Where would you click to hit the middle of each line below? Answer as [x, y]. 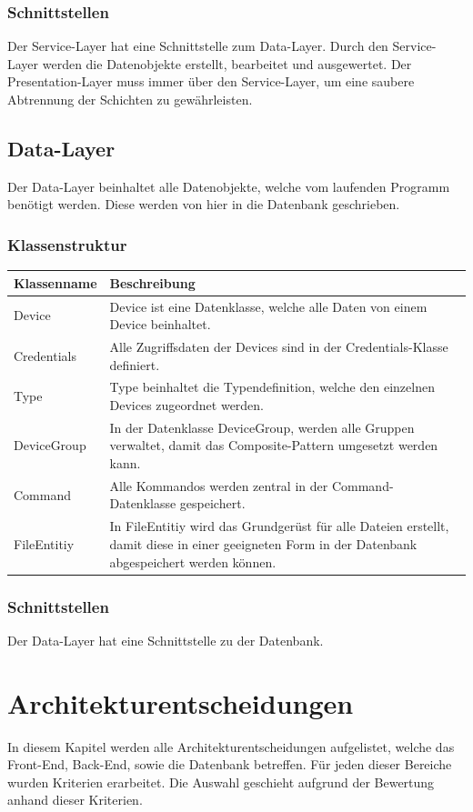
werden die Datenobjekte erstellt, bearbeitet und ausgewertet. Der [227, 63]
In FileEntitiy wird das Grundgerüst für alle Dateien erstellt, [279, 526]
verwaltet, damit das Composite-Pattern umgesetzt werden [274, 445]
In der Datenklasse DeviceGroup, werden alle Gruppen [262, 427]
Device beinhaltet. [160, 324]
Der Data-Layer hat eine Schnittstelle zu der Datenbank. [166, 640]
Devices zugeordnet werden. [187, 405]
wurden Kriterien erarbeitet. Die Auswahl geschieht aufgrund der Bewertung [221, 782]
